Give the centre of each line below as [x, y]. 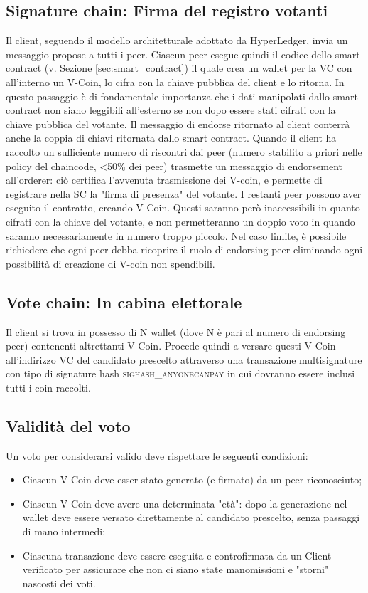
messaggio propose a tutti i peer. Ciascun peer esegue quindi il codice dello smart [183, 54]
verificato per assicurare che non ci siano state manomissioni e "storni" [175, 569]
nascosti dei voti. [59, 583]
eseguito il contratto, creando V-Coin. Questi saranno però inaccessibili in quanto [183, 208]
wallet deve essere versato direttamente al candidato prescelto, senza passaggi [191, 517]
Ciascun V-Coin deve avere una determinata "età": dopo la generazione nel [185, 503]
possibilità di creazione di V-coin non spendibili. [110, 263]
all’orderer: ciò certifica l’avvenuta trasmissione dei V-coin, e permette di [164, 180]
